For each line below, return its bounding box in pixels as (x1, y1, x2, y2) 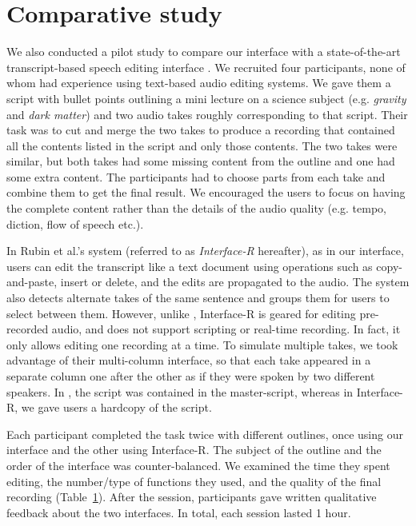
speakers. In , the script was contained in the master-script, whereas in (6, 383, 354, 400)
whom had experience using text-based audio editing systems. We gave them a (6, 74, 391, 91)
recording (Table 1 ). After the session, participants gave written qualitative (6, 488, 377, 505)
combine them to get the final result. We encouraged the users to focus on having (6, 184, 406, 201)
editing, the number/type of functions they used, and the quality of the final (6, 472, 382, 489)
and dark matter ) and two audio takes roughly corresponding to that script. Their (6, 106, 408, 122)
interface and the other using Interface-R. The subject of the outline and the (6, 441, 382, 458)
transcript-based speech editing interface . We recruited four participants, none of (6, 58, 406, 75)
